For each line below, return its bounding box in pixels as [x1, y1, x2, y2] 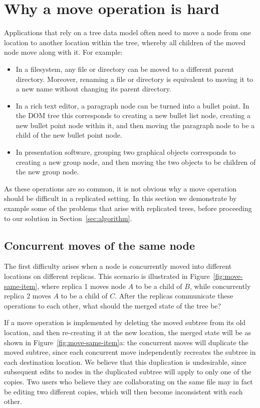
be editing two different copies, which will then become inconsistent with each [4, 386, 243, 396]
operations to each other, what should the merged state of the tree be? [4, 300, 221, 311]
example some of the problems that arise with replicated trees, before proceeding [4, 203, 252, 214]
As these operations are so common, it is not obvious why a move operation [4, 183, 237, 193]
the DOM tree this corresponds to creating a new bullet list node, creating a [16, 110, 250, 121]
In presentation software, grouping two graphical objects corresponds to [16, 147, 236, 157]
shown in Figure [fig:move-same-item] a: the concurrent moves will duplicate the [4, 337, 248, 347]
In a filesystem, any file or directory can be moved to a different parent [16, 63, 234, 74]
